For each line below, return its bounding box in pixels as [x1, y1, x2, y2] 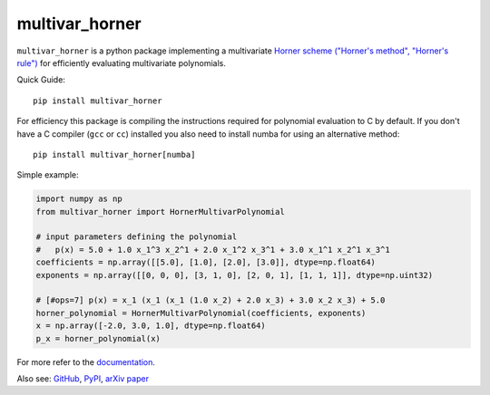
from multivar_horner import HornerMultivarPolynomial [35, 207, 285, 217]
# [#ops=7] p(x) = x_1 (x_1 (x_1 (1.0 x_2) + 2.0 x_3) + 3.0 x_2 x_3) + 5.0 [35, 295, 386, 305]
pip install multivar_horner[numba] [33, 149, 196, 159]
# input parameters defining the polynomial [35, 232, 238, 242]
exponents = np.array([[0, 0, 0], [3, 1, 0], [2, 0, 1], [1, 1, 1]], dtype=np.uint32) [35, 270, 434, 280]
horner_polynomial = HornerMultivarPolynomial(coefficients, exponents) [35, 308, 367, 318]
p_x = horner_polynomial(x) [35, 333, 161, 343]
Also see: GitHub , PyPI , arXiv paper [16, 372, 150, 384]
